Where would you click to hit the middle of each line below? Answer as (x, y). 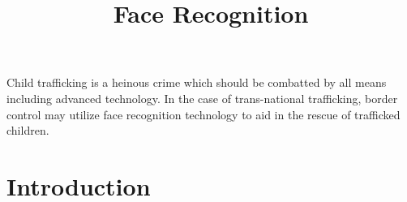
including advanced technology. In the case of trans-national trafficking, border (202, 98)
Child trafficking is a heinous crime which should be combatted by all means (197, 82)
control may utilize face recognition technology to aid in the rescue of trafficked (203, 114)
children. (28, 130)
